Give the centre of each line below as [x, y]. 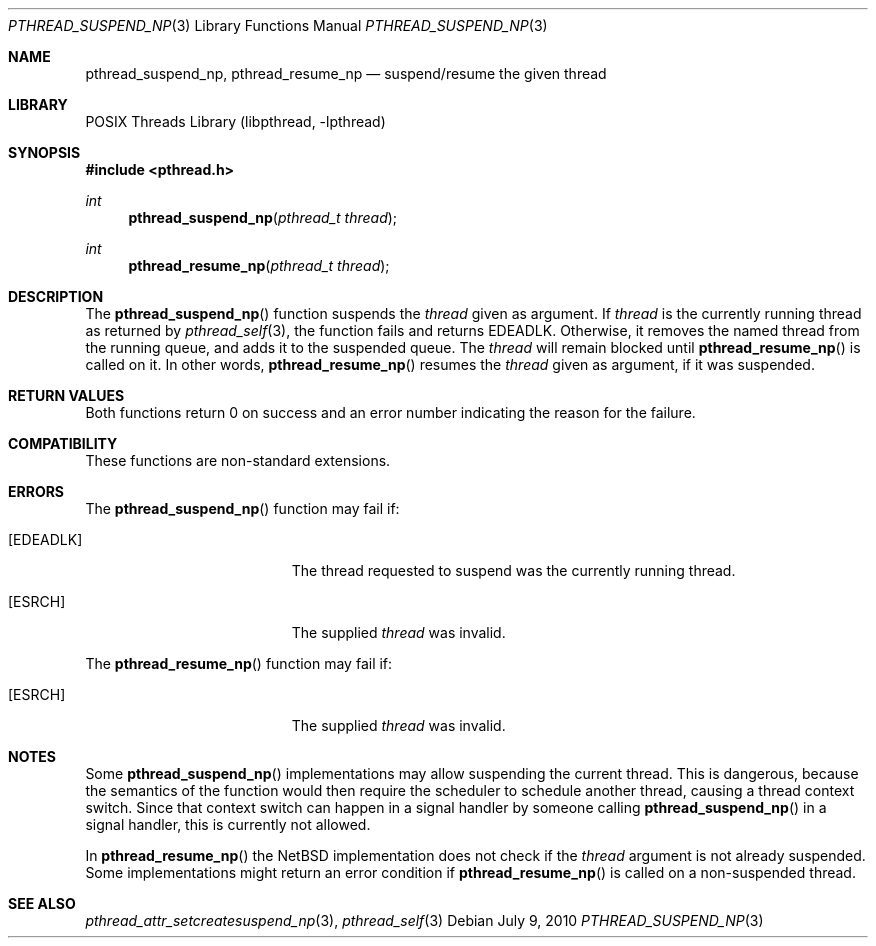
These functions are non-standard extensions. [238, 460]
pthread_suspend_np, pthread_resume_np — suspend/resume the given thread [346, 73]
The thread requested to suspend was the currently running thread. [513, 570]
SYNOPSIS [44, 152]
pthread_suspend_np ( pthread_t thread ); [263, 217]
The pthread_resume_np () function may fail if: [239, 663]
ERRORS [36, 491]
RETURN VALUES [66, 395]
